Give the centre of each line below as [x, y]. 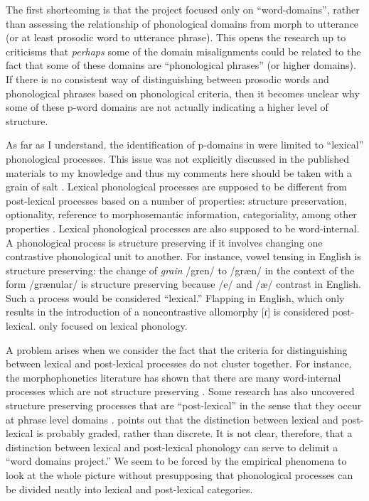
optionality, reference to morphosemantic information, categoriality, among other [181, 214]
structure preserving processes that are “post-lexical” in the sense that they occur [184, 405]
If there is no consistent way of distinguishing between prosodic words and [167, 79]
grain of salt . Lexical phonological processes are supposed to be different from [176, 187]
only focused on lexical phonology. [113, 326]
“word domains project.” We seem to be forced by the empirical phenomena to [176, 461]
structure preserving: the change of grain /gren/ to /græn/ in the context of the [180, 270]
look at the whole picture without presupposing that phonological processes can [180, 475]
